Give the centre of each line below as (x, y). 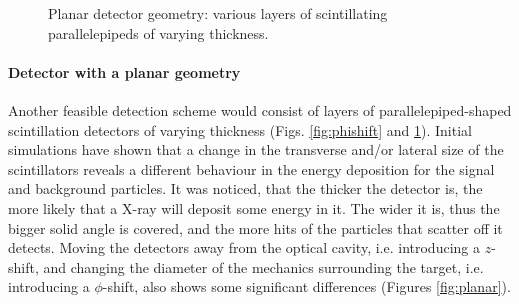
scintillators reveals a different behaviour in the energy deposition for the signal (251, 168)
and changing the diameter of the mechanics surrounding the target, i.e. (263, 266)
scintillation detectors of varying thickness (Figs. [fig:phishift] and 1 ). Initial (240, 129)
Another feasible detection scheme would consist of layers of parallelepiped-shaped (260, 109)
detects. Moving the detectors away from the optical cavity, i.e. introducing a (244, 247)
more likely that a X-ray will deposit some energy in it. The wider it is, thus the (254, 207)
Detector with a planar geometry (124, 71)
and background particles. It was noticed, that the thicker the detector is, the (245, 188)
